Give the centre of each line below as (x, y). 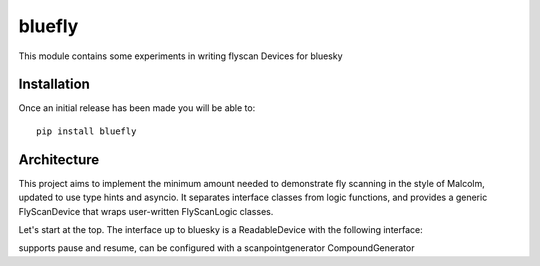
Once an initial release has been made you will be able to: (137, 108)
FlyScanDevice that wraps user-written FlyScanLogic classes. (146, 211)
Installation (54, 84)
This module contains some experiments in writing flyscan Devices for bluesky (181, 56)
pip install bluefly (86, 131)
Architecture (59, 159)
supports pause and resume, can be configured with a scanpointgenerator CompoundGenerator (216, 248)
